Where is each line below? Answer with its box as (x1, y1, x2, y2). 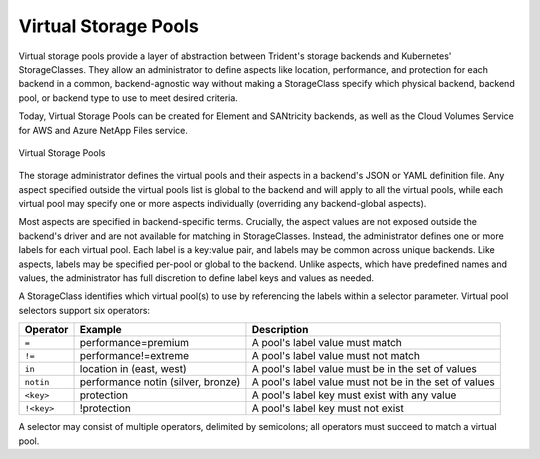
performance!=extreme (79, 349, 190, 363)
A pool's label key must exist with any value (251, 388, 457, 402)
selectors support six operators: (18, 304, 150, 316)
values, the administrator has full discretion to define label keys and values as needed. (18, 272, 375, 284)
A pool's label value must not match (251, 349, 420, 363)
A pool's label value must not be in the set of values (251, 375, 495, 389)
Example (79, 323, 122, 337)
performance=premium (79, 336, 190, 350)
